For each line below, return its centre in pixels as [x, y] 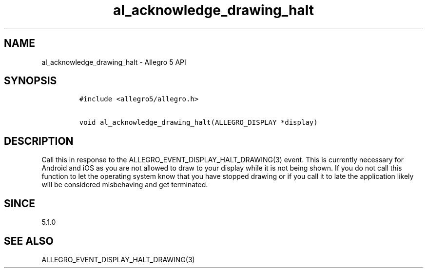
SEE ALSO [29, 241]
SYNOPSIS [30, 81]
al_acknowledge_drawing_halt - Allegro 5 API [114, 62]
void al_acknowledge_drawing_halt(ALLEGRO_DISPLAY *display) [198, 123]
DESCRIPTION [39, 141]
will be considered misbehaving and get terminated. [125, 185]
